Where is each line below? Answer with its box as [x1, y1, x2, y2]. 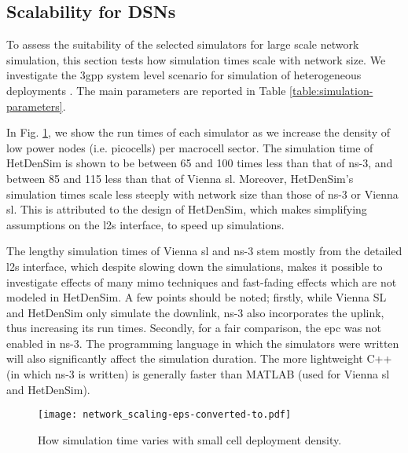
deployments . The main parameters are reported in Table [6, 82, 286, 98]
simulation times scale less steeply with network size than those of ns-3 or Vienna [6, 185, 399, 202]
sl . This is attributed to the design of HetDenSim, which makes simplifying [6, 201, 367, 217]
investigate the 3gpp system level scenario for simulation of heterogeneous [6, 67, 362, 83]
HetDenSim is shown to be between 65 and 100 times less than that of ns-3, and [6, 155, 393, 171]
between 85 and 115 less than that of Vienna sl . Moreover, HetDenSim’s [6, 170, 354, 186]
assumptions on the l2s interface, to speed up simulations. [6, 216, 285, 232]
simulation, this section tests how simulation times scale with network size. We [6, 51, 386, 68]
